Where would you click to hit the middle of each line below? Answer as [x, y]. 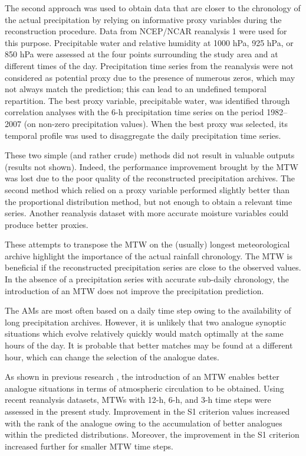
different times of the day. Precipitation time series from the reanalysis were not [149, 65]
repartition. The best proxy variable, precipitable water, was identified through [147, 100]
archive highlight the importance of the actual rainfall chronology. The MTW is [149, 255]
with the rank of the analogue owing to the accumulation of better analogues [144, 423]
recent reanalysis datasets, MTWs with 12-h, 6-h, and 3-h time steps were [138, 400]
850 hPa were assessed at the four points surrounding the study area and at [142, 54]
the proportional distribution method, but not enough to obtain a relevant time [149, 201]
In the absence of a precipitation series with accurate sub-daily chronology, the [147, 279]
